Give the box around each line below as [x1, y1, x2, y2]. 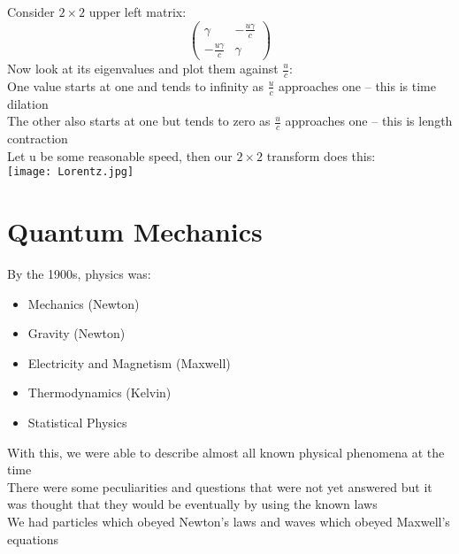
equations [7, 529, 59, 548]
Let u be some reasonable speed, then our [7, 146, 233, 165]
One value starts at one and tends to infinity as [7, 76, 264, 95]
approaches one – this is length [285, 112, 453, 130]
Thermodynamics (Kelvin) [27, 383, 172, 402]
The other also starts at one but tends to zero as [7, 112, 271, 130]
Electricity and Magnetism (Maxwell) [27, 353, 231, 372]
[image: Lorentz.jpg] [7, 165, 134, 179]
